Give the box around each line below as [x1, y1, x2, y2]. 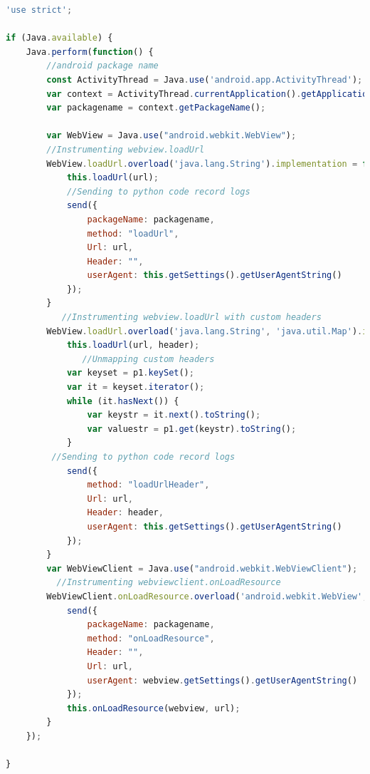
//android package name [46, 61, 159, 71]
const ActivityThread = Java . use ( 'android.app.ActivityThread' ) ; [46, 74, 363, 85]
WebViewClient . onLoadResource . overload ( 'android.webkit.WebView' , [46, 591, 368, 602]
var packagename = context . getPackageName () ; [46, 103, 266, 113]
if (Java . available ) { [6, 33, 113, 43]
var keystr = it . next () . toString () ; [87, 410, 261, 420]
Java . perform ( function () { [26, 46, 154, 57]
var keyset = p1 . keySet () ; [66, 368, 194, 378]
